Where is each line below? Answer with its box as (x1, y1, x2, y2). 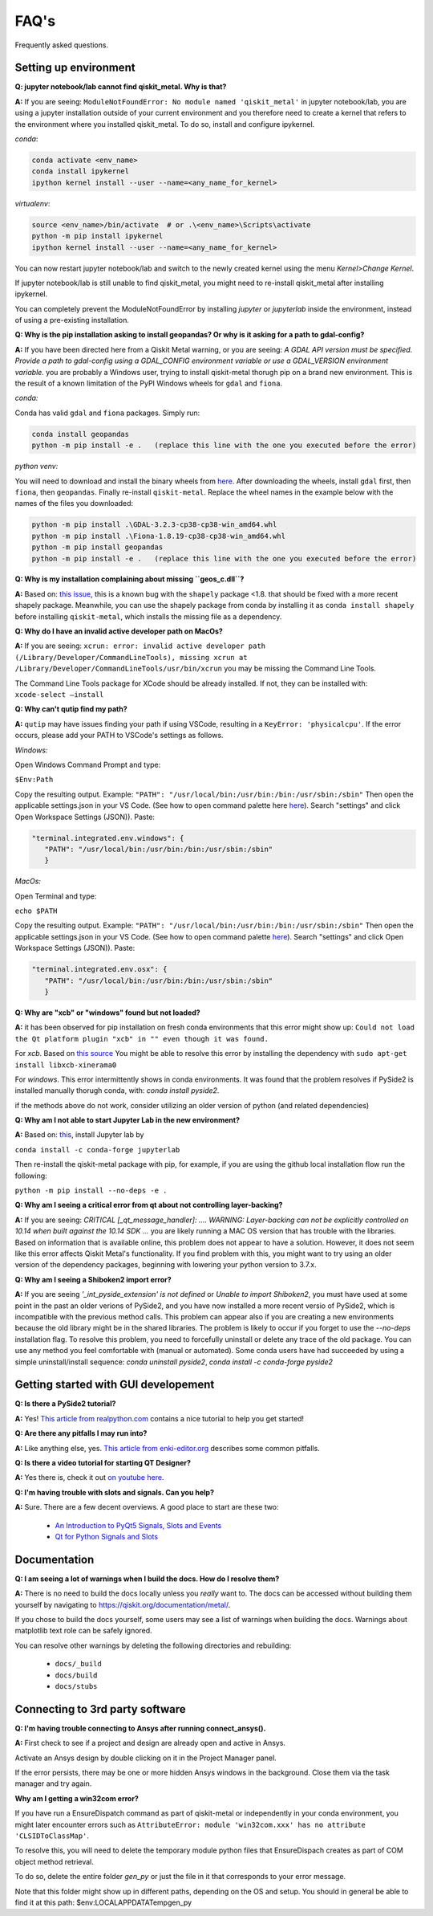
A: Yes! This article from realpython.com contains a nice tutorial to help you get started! (14, 1413, 305, 1423)
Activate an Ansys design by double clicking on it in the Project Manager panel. (14, 1753, 277, 1763)
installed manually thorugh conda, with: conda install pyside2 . (14, 1086, 220, 1095)
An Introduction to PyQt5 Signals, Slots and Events (55, 1520, 222, 1530)
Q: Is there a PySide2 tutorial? (14, 1399, 116, 1408)
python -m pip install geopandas (31, 543, 164, 552)
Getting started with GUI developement (14, 1378, 215, 1392)
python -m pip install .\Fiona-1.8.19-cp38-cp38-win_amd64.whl (31, 531, 286, 540)
